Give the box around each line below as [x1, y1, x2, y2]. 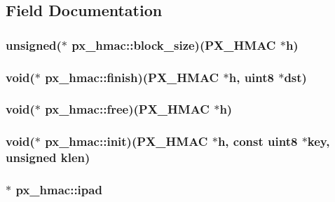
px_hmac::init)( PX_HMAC [45, 133, 208, 150]
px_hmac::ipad [15, 181, 102, 198]
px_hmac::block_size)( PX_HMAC [71, 36, 276, 53]
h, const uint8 [217, 133, 298, 150]
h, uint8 [228, 68, 274, 86]
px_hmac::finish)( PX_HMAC [45, 68, 219, 86]
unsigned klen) [6, 149, 90, 166]
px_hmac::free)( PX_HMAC [45, 100, 210, 118]
